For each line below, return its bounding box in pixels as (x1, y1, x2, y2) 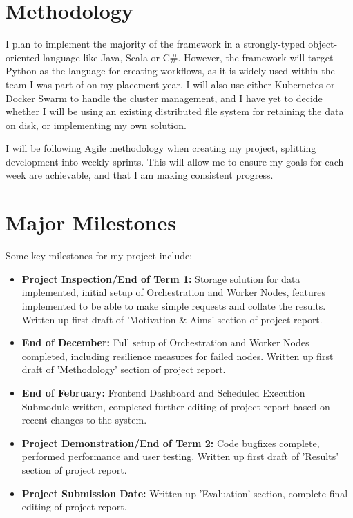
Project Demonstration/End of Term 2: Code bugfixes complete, (21, 435, 320, 450)
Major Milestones (6, 208, 176, 237)
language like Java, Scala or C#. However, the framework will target (43, 50, 334, 64)
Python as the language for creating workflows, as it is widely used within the (6, 63, 335, 78)
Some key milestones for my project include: (6, 248, 193, 263)
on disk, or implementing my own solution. (6, 117, 187, 132)
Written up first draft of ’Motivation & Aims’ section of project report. (21, 312, 323, 326)
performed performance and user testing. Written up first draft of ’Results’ (21, 449, 339, 464)
